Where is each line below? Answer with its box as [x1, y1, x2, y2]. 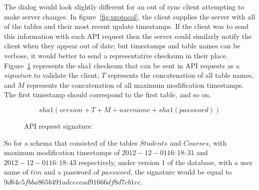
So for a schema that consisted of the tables [4, 137, 138, 148]
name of [4, 167, 28, 177]
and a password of [44, 167, 99, 177]
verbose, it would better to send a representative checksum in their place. [4, 50, 228, 60]
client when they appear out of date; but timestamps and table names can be [4, 40, 241, 51]
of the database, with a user [167, 157, 253, 167]
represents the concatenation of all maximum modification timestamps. [26, 79, 244, 90]
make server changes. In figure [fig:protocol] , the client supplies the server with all [4, 11, 256, 21]
